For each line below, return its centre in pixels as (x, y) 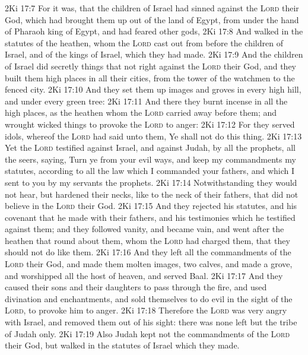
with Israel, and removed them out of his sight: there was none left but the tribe (151, 322)
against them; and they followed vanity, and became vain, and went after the (145, 229)
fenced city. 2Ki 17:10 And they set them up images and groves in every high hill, (153, 89)
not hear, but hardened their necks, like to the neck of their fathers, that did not (152, 194)
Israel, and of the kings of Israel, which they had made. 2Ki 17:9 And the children (154, 54)
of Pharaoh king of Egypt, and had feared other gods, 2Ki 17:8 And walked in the (154, 31)
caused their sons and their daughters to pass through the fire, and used (136, 287)
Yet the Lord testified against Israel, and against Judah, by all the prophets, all (150, 148)
